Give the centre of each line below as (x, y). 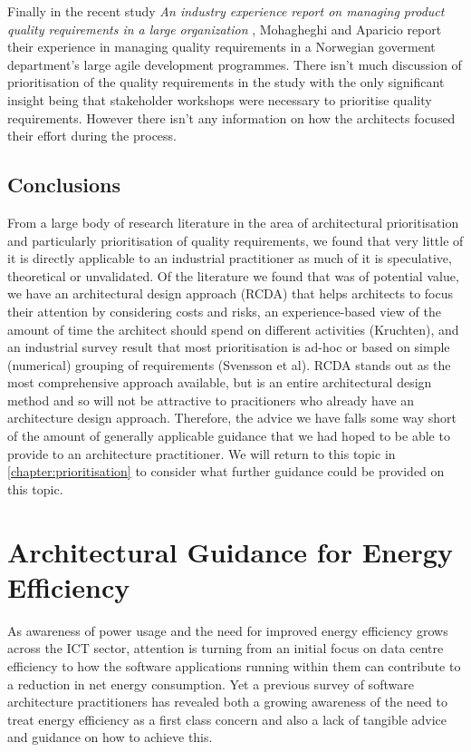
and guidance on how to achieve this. (110, 737)
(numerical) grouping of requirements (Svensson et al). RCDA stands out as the (229, 364)
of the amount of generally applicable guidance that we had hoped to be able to (229, 436)
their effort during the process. (92, 136)
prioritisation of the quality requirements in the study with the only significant (226, 82)
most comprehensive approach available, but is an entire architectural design (220, 382)
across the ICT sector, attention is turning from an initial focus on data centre (226, 648)
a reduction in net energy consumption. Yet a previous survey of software (211, 684)
